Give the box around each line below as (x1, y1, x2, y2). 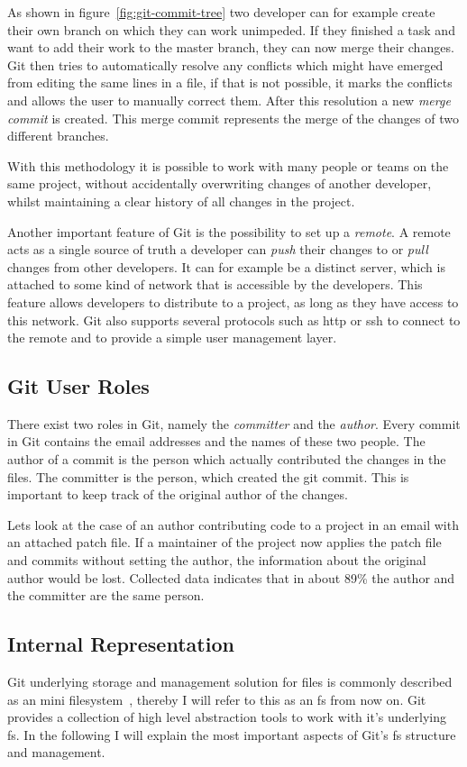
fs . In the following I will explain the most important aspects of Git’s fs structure (7, 725, 456, 744)
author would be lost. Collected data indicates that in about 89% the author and (7, 568, 455, 587)
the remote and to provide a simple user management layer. (7, 328, 337, 347)
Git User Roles (7, 372, 150, 400)
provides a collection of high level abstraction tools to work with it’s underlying (7, 708, 446, 726)
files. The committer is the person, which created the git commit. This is (7, 467, 409, 486)
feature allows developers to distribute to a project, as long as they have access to (7, 292, 459, 311)
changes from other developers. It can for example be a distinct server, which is (7, 257, 445, 276)
